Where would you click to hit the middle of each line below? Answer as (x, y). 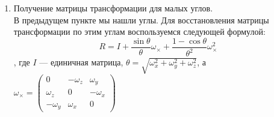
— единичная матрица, (81, 62)
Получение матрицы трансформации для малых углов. (113, 8)
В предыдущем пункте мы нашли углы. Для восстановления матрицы (141, 19)
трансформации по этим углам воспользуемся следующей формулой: (139, 31)
